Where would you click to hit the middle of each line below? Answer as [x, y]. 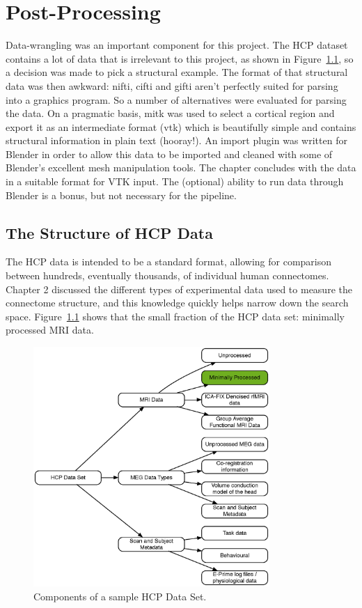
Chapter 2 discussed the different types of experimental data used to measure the [179, 289]
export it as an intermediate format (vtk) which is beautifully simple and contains [181, 126]
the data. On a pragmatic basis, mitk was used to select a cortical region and [170, 113]
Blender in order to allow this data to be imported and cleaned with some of [169, 154]
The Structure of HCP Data [109, 232]
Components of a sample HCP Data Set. [120, 596]
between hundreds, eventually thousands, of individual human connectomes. [167, 275]
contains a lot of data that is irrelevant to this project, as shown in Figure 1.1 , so [180, 58]
